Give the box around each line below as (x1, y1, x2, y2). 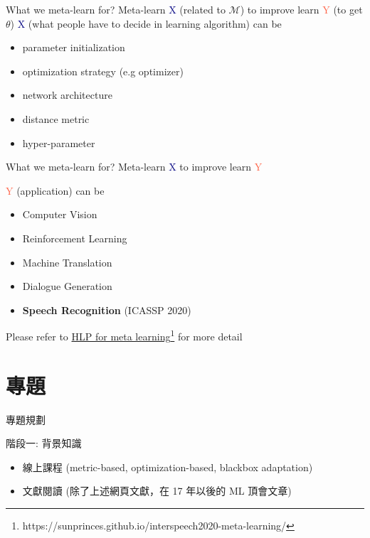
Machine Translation (22, 254, 112, 269)
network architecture (22, 87, 112, 102)
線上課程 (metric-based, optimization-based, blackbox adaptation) (22, 459, 313, 474)
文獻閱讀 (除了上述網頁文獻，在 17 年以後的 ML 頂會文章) (22, 483, 292, 498)
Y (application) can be (6, 183, 105, 198)
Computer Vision (22, 207, 97, 222)
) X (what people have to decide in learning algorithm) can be (10, 16, 282, 31)
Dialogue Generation (22, 279, 112, 294)
